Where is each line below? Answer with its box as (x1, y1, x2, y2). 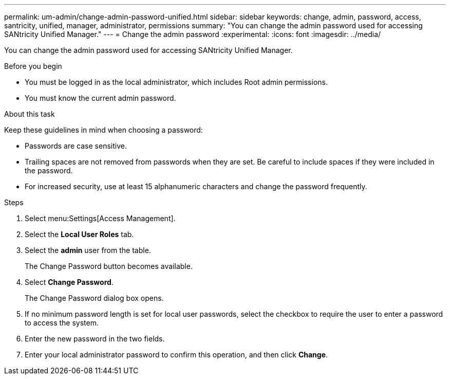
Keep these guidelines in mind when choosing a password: (4, 125, 203, 134)
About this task (4, 110, 55, 118)
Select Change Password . (25, 278, 114, 286)
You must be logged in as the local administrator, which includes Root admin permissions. (25, 78, 328, 86)
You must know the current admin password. (25, 94, 176, 102)
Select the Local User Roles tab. (25, 230, 134, 239)
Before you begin (4, 62, 62, 70)
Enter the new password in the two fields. (25, 334, 165, 343)
